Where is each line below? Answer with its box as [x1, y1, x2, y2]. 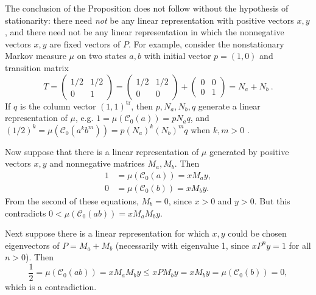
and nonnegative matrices [49, 157, 145, 170]
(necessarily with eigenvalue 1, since [115, 238, 249, 251]
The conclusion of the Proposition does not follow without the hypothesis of [5, 2, 289, 14]
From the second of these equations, [5, 195, 139, 207]
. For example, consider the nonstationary [128, 37, 284, 50]
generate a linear [198, 99, 261, 112]
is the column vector [19, 99, 96, 112]
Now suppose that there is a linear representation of [5, 145, 199, 158]
